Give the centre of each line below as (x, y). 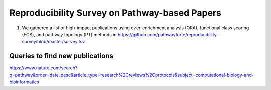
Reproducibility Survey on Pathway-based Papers (115, 13)
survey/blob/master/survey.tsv (53, 42)
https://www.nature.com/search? (43, 68)
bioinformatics (24, 82)
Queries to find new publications (61, 56)
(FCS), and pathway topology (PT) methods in (69, 34)
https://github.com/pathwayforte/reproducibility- (168, 34)
